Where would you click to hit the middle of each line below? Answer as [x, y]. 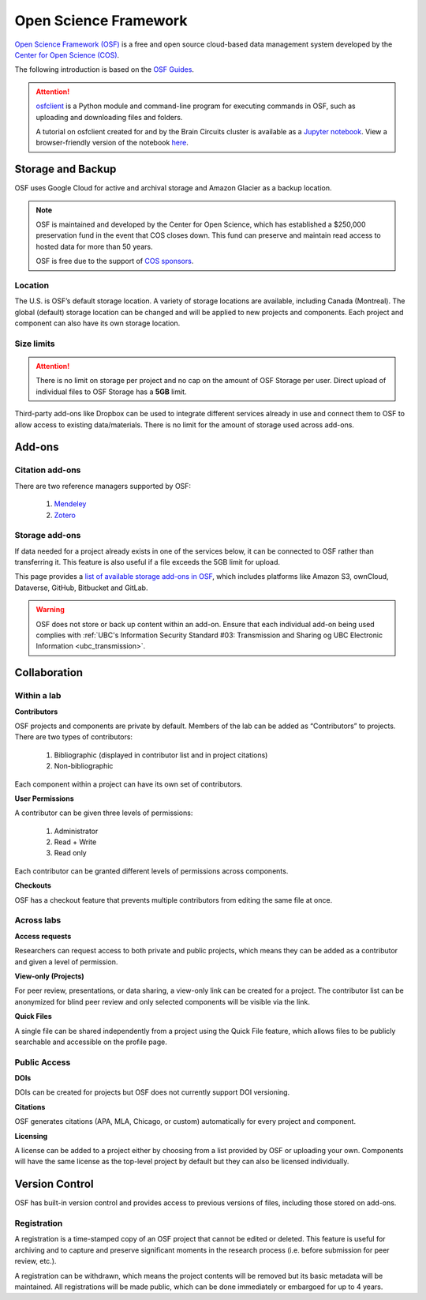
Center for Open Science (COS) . [67, 54]
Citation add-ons [48, 470]
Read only [70, 853]
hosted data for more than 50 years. [94, 246]
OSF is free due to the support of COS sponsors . [115, 261]
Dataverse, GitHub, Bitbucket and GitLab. [81, 588]
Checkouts [33, 885]
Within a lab [38, 696]
